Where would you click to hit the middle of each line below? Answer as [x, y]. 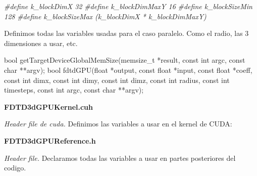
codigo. [15, 168]
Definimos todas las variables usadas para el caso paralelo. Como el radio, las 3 [126, 33]
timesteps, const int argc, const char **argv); [74, 90]
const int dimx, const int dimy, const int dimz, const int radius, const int [117, 80]
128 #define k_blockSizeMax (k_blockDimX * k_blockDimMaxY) [105, 16]
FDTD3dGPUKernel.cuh [49, 106]
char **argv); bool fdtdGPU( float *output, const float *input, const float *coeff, [128, 70]
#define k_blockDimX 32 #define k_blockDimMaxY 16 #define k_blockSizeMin [128, 6]
